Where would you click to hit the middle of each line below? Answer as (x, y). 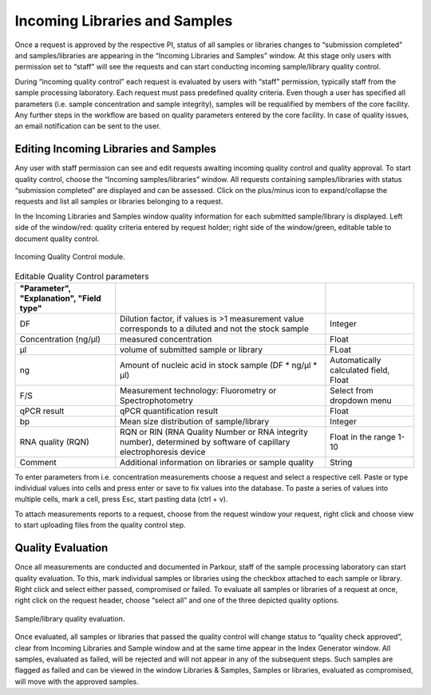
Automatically (356, 360)
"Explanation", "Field (60, 298)
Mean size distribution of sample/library (195, 421)
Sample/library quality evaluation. (70, 618)
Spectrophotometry (156, 401)
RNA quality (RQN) (54, 441)
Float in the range (363, 436)
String (341, 462)
